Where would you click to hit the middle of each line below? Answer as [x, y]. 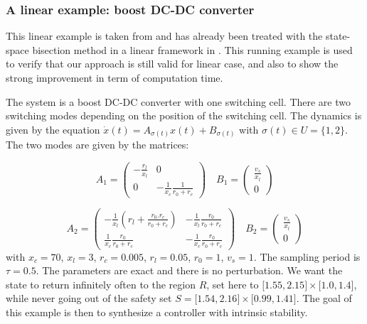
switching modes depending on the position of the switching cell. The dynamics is [184, 115]
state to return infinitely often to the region [101, 284]
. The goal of [324, 298]
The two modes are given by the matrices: [97, 145]
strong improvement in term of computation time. [115, 77]
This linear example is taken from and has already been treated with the [164, 36]
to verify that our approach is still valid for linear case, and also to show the [172, 64]
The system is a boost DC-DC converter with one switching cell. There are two [179, 101]
